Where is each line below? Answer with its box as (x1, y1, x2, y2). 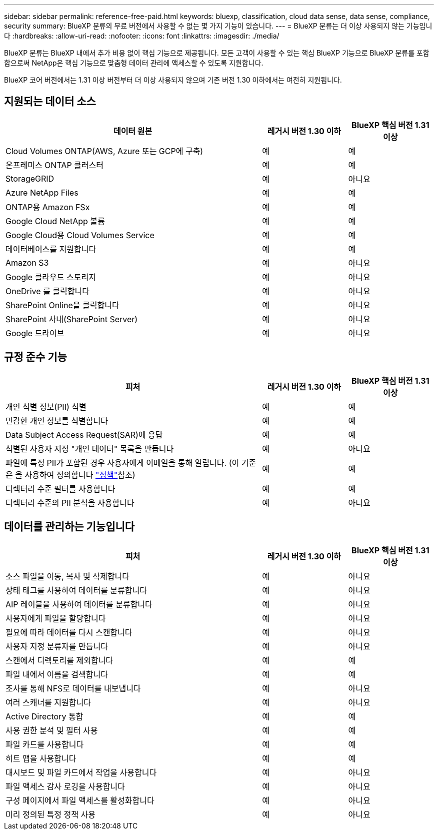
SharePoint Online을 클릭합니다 (5, 300, 119, 310)
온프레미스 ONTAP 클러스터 (5, 160, 103, 170)
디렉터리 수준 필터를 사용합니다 (5, 483, 115, 494)
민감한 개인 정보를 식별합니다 (5, 415, 108, 426)
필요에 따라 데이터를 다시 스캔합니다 (5, 627, 132, 637)
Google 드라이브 (5, 328, 64, 338)
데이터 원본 (113, 126, 152, 136)
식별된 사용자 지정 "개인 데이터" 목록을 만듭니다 (5, 443, 174, 454)
